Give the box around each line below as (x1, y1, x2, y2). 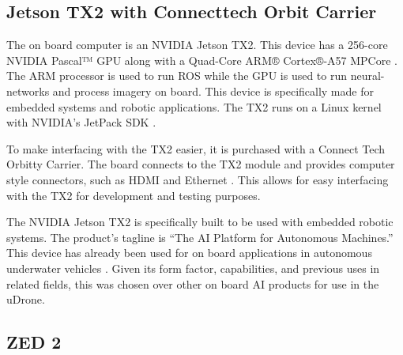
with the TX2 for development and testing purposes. (6, 187, 261, 203)
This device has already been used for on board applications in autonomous (6, 244, 372, 261)
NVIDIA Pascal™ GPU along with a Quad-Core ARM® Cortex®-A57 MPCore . (6, 51, 397, 68)
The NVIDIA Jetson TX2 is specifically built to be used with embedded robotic (6, 213, 394, 230)
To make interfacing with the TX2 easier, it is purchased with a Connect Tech (6, 140, 386, 157)
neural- (350, 67, 385, 84)
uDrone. (6, 291, 45, 308)
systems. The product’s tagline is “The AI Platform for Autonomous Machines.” (6, 228, 394, 245)
